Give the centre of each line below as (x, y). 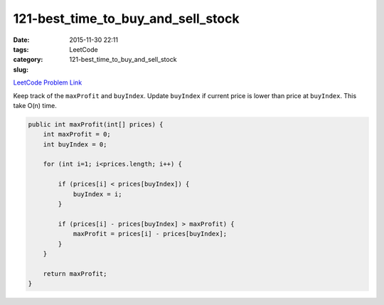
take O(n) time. (35, 105)
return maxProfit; (75, 273)
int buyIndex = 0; (75, 144)
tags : (21, 49)
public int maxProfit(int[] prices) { (96, 124)
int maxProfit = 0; (77, 134)
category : (28, 60)
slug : (21, 69)
